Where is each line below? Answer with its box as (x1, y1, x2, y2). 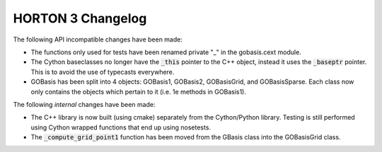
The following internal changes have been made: (13, 100, 156, 108)
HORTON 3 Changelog (13, 11, 147, 26)
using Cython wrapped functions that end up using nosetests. (30, 123, 212, 132)
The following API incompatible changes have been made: (13, 35, 183, 44)
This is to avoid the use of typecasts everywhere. (30, 68, 175, 76)
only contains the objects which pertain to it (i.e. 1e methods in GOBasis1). (30, 87, 247, 96)
